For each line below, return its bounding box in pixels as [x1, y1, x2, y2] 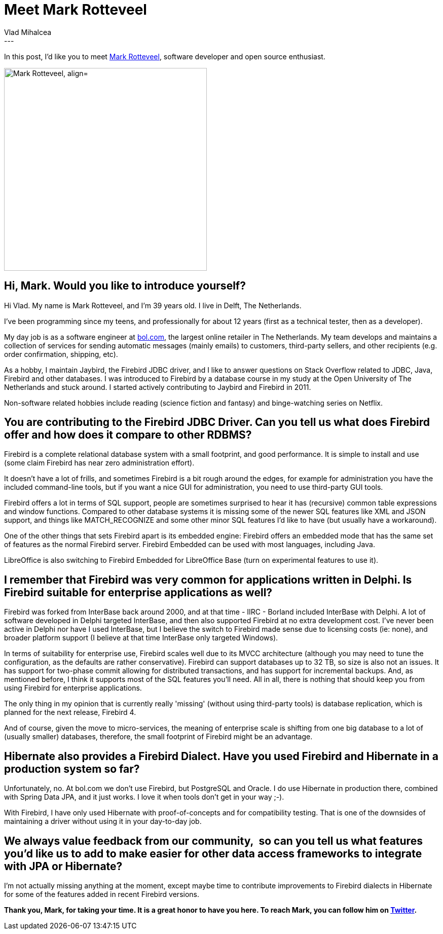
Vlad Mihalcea [4, 27, 52, 37]
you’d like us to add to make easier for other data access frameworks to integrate [4, 847, 422, 860]
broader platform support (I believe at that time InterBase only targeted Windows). [4, 633, 278, 642]
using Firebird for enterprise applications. [4, 684, 142, 693]
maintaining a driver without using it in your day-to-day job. [4, 817, 202, 826]
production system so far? [4, 762, 140, 775]
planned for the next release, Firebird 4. [4, 708, 136, 717]
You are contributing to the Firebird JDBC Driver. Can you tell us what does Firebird [4, 416, 430, 429]
